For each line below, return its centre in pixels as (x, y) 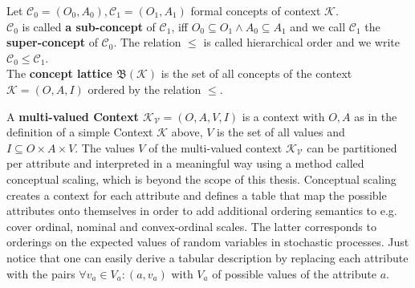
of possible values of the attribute (294, 273)
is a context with (283, 116)
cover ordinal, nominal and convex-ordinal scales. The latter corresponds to (191, 226)
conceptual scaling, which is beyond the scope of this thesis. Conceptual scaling (201, 178)
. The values (105, 147)
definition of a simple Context (80, 132)
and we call (318, 26)
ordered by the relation (144, 89)
